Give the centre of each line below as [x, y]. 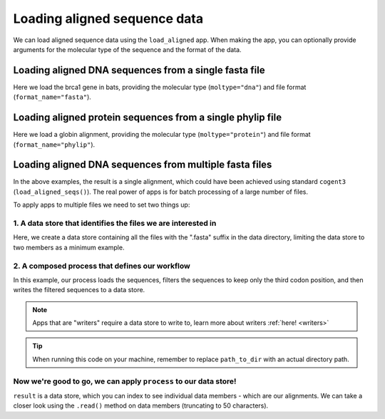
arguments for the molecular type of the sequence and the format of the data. [127, 49]
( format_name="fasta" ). [52, 97]
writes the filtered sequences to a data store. [79, 290]
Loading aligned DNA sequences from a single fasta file [139, 70]
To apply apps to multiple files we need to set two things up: [102, 205]
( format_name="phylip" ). [54, 144]
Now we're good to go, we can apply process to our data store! [125, 381]
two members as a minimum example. [69, 247]
